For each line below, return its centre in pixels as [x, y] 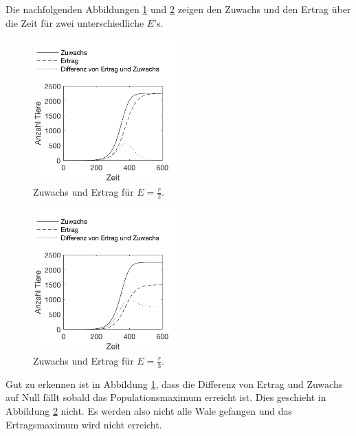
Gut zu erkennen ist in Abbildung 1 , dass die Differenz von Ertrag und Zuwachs [174, 383]
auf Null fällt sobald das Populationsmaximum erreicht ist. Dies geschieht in [166, 397]
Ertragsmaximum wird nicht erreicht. [84, 424]
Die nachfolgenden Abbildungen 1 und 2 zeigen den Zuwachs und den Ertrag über [178, 9]
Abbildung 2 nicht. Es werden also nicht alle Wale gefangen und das [149, 410]
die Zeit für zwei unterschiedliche [75, 22]
